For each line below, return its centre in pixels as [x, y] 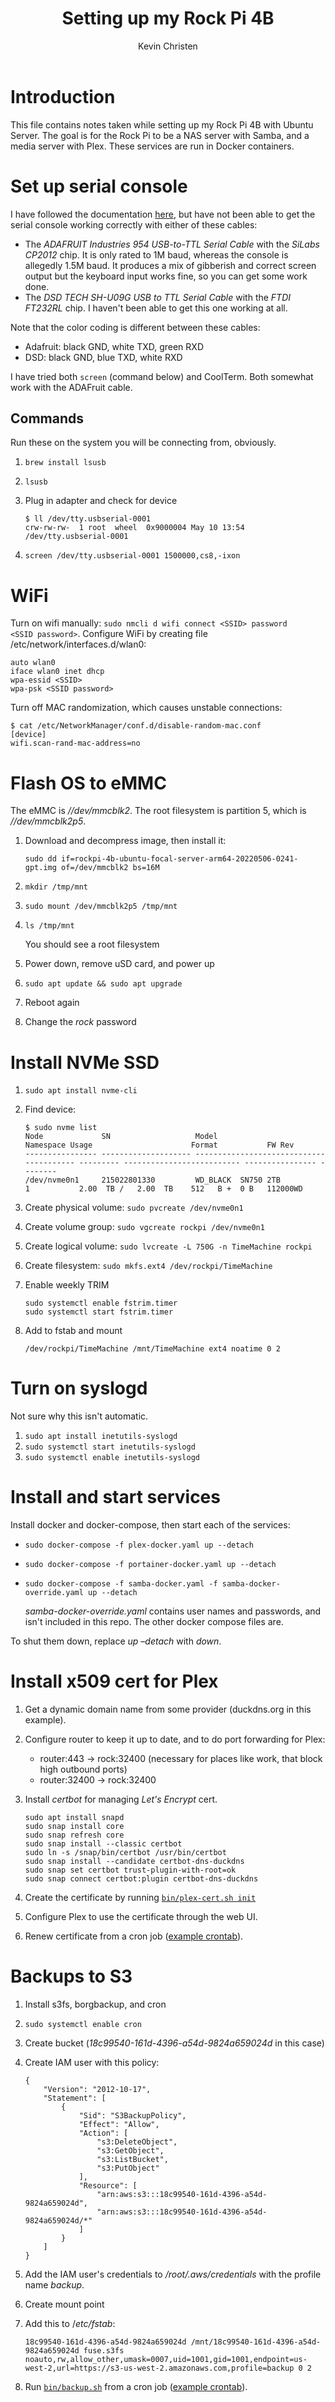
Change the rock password [80, 1022]
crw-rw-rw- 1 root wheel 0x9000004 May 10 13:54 [134, 528]
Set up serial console [99, 186]
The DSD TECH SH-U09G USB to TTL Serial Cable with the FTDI [158, 297]
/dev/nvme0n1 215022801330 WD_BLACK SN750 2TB [152, 1180]
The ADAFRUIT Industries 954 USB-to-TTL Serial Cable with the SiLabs [172, 244]
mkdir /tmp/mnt [56, 887]
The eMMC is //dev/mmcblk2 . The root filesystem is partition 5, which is [158, 811]
